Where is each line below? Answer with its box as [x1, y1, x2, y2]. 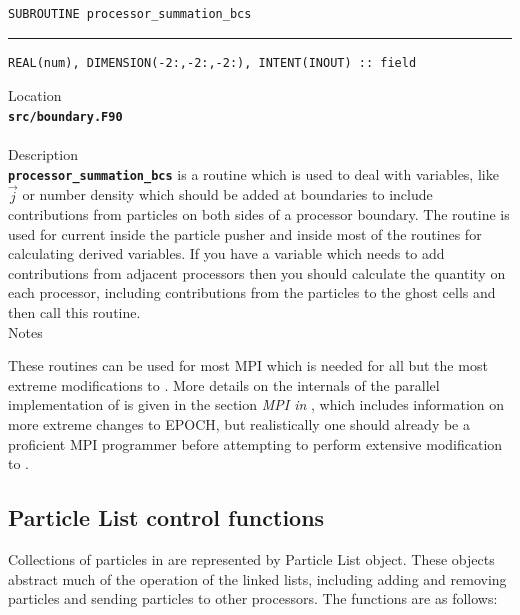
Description [8, 144, 78, 165]
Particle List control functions [8, 502, 325, 533]
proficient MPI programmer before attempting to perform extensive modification [8, 433, 503, 454]
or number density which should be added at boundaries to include [22, 184, 433, 205]
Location [8, 85, 62, 106]
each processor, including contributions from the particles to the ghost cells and [8, 282, 496, 303]
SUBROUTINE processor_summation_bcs [8, 7, 252, 21]
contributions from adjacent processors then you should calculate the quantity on [8, 262, 506, 283]
